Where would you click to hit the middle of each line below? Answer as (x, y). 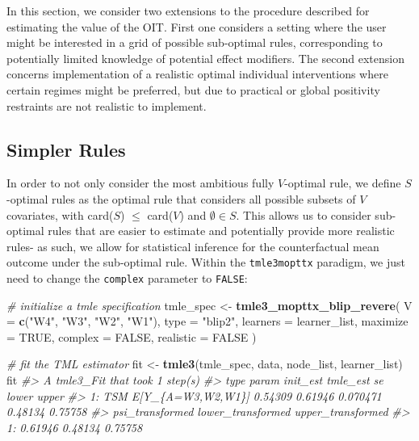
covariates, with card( (60, 214)
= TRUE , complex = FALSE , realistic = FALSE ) (132, 336)
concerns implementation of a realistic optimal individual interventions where (197, 74)
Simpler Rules (66, 149)
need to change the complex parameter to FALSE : (127, 277)
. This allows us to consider (304, 214)
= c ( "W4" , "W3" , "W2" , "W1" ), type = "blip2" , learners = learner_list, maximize (207, 321)
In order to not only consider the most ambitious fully (140, 183)
